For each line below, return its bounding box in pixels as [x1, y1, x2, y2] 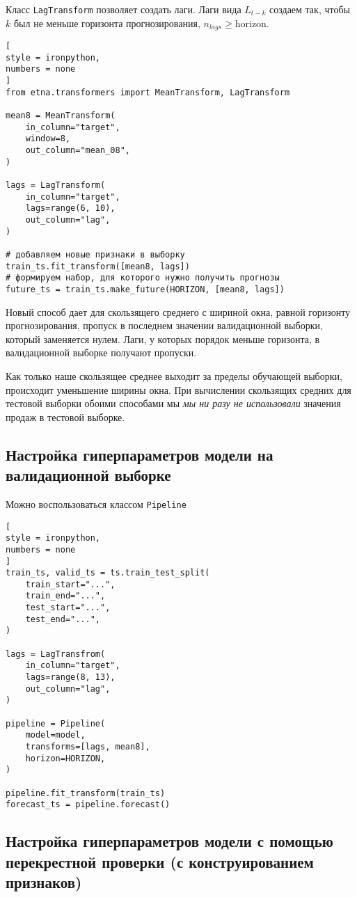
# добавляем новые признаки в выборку [6, 249, 185, 260]
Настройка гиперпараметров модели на [6, 443, 273, 465]
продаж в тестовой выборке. [6, 409, 125, 424]
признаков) [6, 871, 82, 893]
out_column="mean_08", [25, 145, 130, 156]
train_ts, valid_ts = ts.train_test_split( [6, 568, 210, 578]
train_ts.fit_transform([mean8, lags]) [6, 261, 190, 271]
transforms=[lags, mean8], [25, 742, 150, 752]
